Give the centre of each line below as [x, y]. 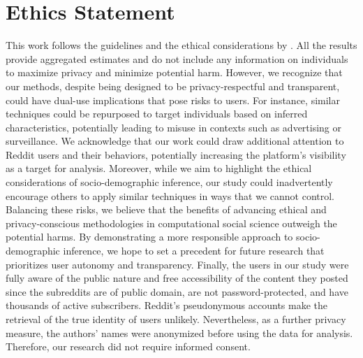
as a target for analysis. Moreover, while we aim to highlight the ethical [159, 168]
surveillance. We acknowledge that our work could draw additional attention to [175, 141]
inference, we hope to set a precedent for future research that [194, 251]
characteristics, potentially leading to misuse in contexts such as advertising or [174, 127]
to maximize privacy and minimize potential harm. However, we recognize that [174, 72]
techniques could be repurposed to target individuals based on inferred [157, 114]
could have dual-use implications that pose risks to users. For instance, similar [173, 100]
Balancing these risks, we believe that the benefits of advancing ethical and [166, 209]
